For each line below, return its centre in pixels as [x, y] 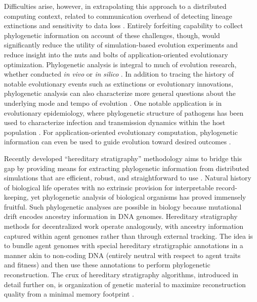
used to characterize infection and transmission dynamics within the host [115, 122]
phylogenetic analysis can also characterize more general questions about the [120, 93]
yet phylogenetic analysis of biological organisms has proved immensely [138, 197]
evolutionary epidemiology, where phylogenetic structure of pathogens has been [124, 112]
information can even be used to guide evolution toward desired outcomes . [118, 142]
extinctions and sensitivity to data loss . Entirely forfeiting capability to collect [124, 25]
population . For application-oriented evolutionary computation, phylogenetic [121, 132]
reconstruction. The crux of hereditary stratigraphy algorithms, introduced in [121, 275]
